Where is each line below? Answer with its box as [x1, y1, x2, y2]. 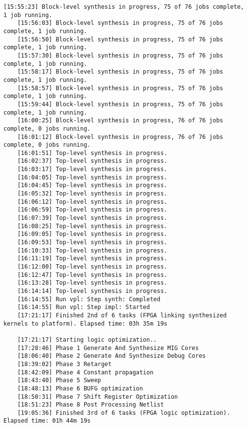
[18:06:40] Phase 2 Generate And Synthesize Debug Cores [17, 352, 206, 360]
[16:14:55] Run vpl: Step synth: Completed [17, 295, 161, 303]
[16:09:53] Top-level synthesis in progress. [17, 239, 168, 246]
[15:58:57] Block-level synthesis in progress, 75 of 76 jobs [17, 84, 224, 92]
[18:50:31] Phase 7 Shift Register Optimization [17, 393, 178, 400]
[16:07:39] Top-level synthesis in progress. [17, 214, 168, 222]
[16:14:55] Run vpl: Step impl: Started [17, 304, 150, 311]
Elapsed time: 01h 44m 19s [3, 417, 91, 425]
